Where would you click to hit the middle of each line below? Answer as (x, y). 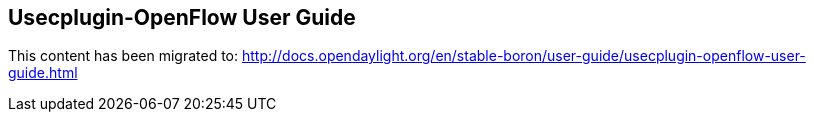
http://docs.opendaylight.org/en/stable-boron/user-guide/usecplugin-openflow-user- (523, 56)
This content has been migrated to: (123, 56)
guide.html (43, 73)
